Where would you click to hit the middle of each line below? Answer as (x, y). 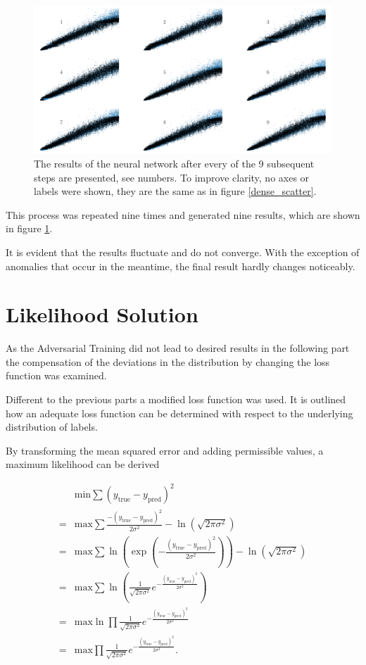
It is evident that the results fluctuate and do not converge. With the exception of (183, 252)
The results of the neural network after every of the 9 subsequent (174, 163)
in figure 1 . (29, 228)
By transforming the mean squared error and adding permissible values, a (165, 450)
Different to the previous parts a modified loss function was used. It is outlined (176, 399)
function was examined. (56, 375)
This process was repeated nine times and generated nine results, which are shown (183, 214)
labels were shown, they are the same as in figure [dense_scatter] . (175, 191)
